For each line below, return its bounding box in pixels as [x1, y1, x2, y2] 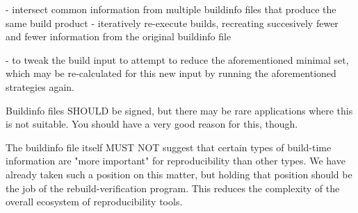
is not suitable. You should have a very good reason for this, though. [6, 117, 298, 131]
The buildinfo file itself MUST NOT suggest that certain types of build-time [6, 139, 332, 154]
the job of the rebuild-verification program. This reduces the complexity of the [6, 180, 340, 195]
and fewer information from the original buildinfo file [6, 29, 231, 44]
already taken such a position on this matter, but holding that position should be [6, 167, 352, 181]
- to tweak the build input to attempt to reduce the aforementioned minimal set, [6, 52, 349, 67]
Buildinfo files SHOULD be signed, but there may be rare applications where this [6, 103, 353, 117]
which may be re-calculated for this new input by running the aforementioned [6, 66, 336, 80]
